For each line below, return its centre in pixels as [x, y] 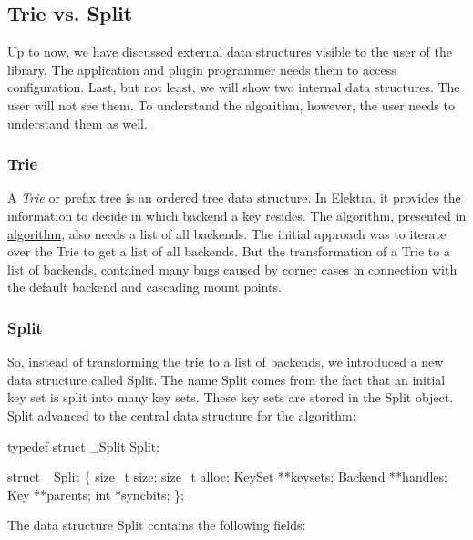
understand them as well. [77, 123]
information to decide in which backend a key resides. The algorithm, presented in [237, 215]
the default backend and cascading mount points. [144, 287]
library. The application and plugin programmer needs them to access [202, 69]
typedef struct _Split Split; [84, 446]
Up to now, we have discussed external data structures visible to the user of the [230, 52]
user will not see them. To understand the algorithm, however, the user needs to [231, 104]
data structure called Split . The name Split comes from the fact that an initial [226, 379]
